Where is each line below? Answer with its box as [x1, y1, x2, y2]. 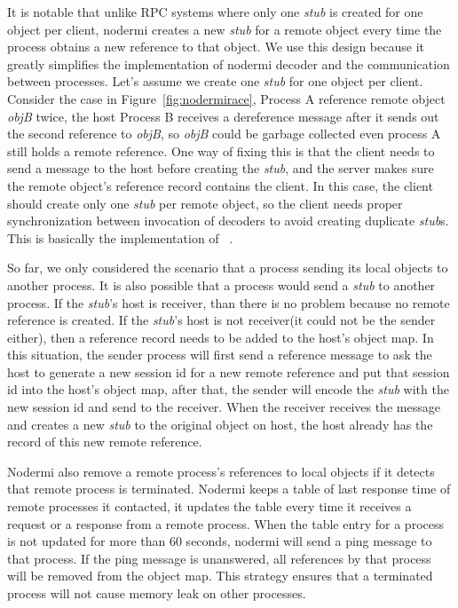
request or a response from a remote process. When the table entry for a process [7, 514, 444, 533]
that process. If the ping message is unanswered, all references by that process [7, 549, 431, 567]
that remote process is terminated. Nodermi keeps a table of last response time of [7, 479, 451, 498]
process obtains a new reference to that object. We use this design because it [7, 37, 424, 56]
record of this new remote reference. [7, 432, 202, 451]
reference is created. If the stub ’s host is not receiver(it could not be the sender [7, 311, 436, 329]
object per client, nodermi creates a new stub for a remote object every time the [7, 20, 442, 38]
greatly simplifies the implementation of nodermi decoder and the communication [7, 54, 450, 73]
